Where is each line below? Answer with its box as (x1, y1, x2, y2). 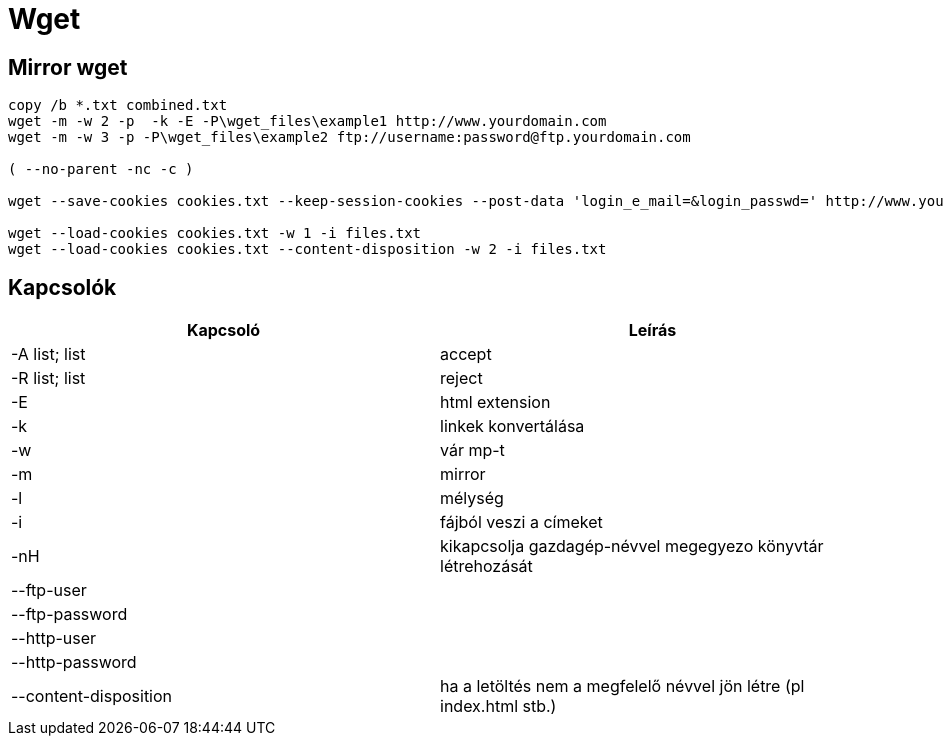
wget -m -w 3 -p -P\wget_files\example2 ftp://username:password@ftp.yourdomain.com (8, 129, 691, 146)
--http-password (11, 652, 137, 673)
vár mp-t (440, 440, 505, 461)
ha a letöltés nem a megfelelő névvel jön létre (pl (440, 676, 805, 697)
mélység (440, 488, 504, 509)
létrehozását (440, 556, 533, 577)
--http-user (11, 628, 97, 649)
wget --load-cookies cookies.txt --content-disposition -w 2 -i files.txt (8, 241, 607, 258)
